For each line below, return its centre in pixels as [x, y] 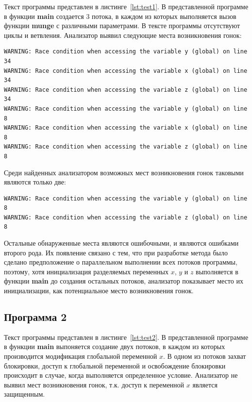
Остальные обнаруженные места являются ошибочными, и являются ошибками [121, 243]
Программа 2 [35, 317]
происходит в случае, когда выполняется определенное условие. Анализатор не [121, 375]
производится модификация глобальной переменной [81, 356]
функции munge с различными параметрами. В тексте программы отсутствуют [122, 25]
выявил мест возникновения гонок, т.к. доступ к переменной [94, 384]
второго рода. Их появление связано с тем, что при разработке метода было [116, 252]
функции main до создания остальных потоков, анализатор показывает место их [124, 281]
